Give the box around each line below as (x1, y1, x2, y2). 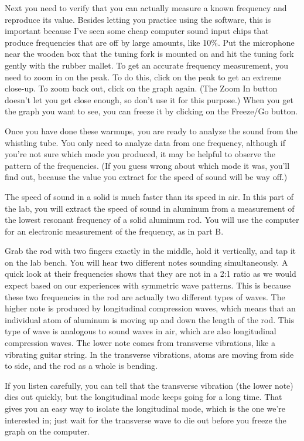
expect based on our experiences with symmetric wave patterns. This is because (5, 279, 291, 291)
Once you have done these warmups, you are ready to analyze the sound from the (5, 124, 298, 137)
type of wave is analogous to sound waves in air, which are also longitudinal (5, 325, 276, 337)
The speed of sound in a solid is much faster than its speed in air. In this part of (5, 190, 294, 202)
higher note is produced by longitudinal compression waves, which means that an (5, 302, 296, 314)
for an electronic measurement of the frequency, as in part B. (5, 225, 224, 237)
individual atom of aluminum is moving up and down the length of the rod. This (5, 313, 295, 325)
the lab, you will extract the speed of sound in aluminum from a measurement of (5, 202, 295, 214)
